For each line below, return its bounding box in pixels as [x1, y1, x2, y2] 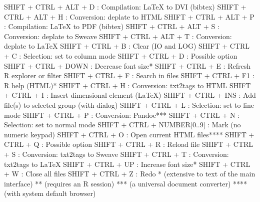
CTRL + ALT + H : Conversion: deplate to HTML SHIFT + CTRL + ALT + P [4, 11, 254, 22]
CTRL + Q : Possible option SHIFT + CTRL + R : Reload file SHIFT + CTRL [4, 139, 253, 149]
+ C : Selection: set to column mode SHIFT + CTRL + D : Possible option [4, 50, 237, 61]
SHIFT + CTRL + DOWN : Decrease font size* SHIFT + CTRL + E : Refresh [4, 60, 250, 71]
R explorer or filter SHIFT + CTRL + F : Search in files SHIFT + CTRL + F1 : [4, 70, 254, 81]
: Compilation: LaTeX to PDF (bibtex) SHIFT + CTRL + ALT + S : [4, 21, 219, 32]
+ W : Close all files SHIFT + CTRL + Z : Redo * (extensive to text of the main [4, 168, 255, 179]
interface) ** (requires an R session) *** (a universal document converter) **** [4, 178, 247, 188]
